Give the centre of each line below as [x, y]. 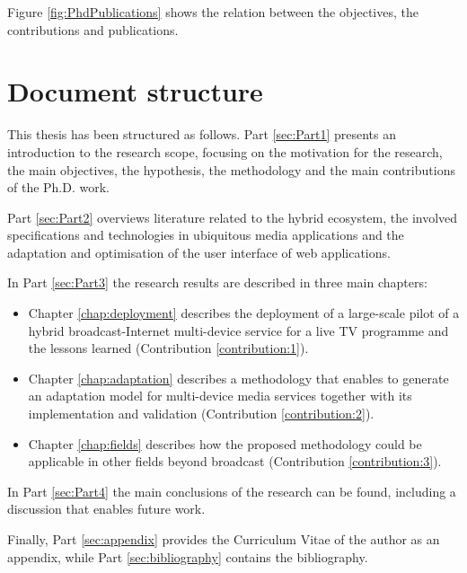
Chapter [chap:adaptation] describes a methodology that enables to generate [238, 378]
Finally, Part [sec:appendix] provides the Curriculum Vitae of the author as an [224, 539]
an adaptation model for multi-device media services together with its [220, 396]
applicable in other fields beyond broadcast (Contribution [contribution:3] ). [235, 461]
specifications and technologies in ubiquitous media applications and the [206, 235]
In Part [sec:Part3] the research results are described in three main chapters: [217, 282]
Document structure [135, 91]
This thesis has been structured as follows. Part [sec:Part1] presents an [202, 134]
